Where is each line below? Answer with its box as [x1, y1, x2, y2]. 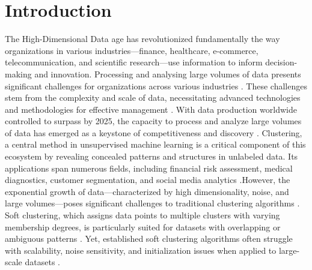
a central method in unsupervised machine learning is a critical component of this [5, 138, 306, 151]
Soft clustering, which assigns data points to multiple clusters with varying [5, 209, 280, 221]
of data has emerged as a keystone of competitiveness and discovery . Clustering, [5, 126, 302, 139]
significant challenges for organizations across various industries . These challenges [5, 79, 307, 92]
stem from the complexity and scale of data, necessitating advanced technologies [5, 91, 301, 104]
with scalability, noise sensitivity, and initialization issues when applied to [5, 244, 277, 256]
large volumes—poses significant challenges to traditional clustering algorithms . [5, 197, 300, 209]
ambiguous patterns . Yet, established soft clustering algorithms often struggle [5, 232, 293, 245]
